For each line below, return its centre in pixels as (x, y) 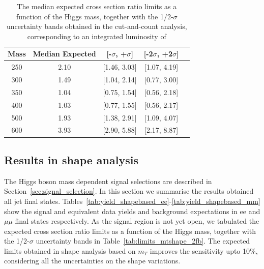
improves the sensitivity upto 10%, (204, 250)
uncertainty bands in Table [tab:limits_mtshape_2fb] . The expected (143, 241)
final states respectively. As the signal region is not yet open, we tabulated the (137, 221)
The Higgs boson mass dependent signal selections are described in (108, 181)
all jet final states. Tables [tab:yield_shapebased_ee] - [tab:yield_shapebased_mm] (132, 201)
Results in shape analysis (71, 159)
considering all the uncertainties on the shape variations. (92, 261)
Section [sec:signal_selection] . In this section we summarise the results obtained (129, 191)
